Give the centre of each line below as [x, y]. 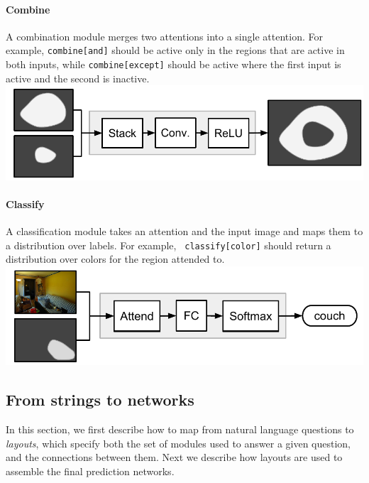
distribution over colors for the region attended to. [115, 259]
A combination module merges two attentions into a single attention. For [164, 36]
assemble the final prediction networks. [90, 471]
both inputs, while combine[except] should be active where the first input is [174, 64]
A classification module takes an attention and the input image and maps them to [184, 230]
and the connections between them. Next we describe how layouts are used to [174, 457]
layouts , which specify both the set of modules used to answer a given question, [178, 443]
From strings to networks [100, 400]
